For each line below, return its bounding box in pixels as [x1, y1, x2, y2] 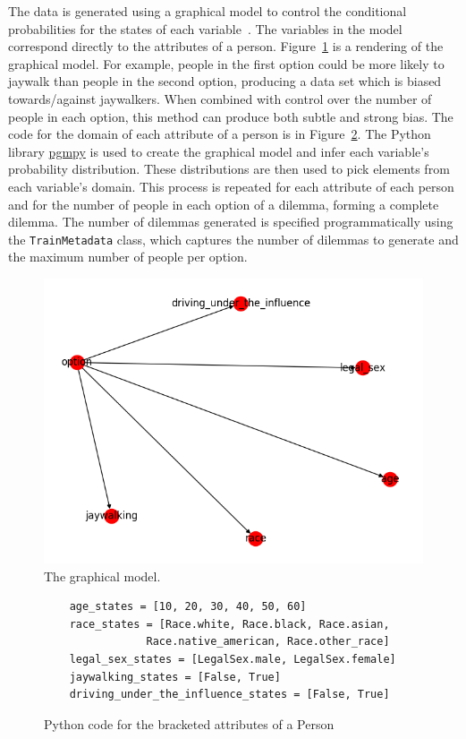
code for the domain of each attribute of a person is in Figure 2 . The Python [8, 125, 431, 143]
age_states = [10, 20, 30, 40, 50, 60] [69, 600, 307, 614]
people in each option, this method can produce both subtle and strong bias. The [8, 107, 453, 125]
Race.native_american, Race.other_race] [146, 635, 390, 649]
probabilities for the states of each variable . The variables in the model [8, 19, 402, 38]
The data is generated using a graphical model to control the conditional [8, 2, 407, 20]
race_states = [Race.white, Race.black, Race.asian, [69, 617, 390, 631]
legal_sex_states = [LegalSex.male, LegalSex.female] [69, 652, 396, 666]
